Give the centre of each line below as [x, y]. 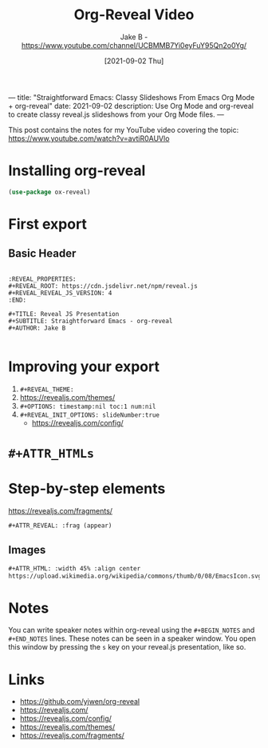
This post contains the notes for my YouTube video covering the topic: [124, 130]
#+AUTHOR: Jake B [37, 328]
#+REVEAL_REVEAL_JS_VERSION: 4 [60, 293]
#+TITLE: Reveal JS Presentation [64, 314]
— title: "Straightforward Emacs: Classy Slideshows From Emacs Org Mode [132, 97]
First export [48, 224]
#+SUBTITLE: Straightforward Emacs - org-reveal [91, 321]
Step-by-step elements [87, 489]
